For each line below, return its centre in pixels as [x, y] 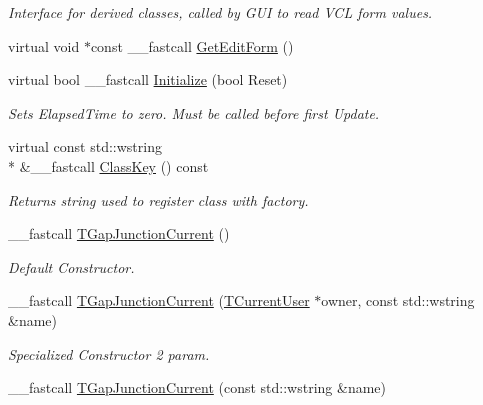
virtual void [44, 45]
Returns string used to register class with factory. [158, 199]
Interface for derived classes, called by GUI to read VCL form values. [220, 12]
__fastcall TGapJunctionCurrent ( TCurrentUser [159, 300]
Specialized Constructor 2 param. [109, 353]
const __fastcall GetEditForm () [192, 45]
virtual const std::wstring [85, 146]
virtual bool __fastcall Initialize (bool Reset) [148, 79]
